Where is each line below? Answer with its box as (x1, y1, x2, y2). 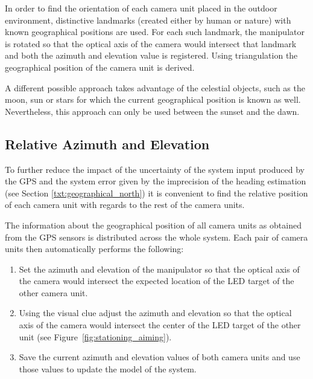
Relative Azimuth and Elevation (5, 134, 210, 153)
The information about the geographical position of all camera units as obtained (5, 218, 302, 231)
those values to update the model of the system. (19, 362, 197, 375)
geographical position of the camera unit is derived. (5, 60, 195, 73)
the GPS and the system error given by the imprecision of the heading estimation (5, 175, 306, 187)
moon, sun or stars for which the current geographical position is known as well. (5, 93, 301, 106)
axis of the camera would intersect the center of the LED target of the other (19, 319, 301, 331)
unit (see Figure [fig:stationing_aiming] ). (19, 330, 172, 343)
